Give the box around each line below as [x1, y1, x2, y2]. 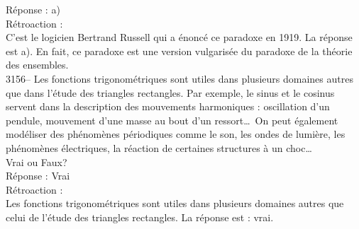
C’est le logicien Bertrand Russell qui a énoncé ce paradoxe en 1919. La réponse [6, 30, 353, 45]
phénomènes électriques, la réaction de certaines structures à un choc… [6, 140, 312, 155]
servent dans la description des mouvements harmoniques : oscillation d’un [6, 99, 330, 114]
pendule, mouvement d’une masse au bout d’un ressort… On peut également [6, 112, 338, 127]
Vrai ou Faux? [6, 154, 67, 169]
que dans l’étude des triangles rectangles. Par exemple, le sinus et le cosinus [6, 85, 335, 100]
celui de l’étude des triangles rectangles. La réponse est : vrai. [6, 209, 274, 224]
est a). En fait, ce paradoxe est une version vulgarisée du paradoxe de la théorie [6, 43, 353, 58]
